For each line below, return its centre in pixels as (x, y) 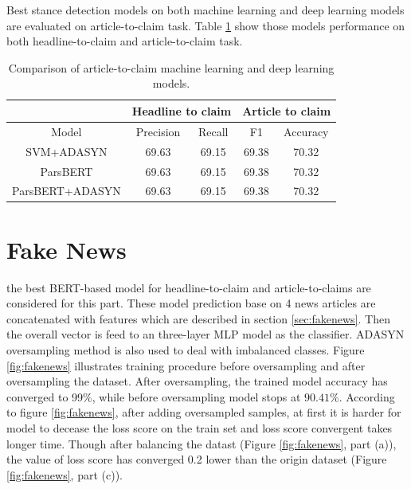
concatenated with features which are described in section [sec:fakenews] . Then (198, 318)
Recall (213, 131)
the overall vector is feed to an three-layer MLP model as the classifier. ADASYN (205, 334)
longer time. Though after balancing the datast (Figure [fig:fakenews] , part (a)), (202, 443)
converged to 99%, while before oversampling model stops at (154, 396)
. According (367, 396)
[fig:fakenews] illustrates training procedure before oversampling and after (186, 365)
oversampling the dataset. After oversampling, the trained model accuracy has (197, 381)
